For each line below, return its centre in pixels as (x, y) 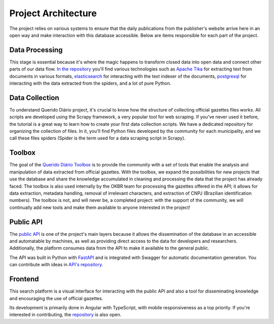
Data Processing (36, 50)
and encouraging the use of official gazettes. (56, 298)
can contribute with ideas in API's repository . (56, 265)
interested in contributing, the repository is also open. (65, 315)
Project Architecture (53, 13)
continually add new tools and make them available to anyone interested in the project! (100, 207)
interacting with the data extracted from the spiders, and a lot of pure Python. (90, 83)
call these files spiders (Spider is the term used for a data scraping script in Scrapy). (97, 138)
